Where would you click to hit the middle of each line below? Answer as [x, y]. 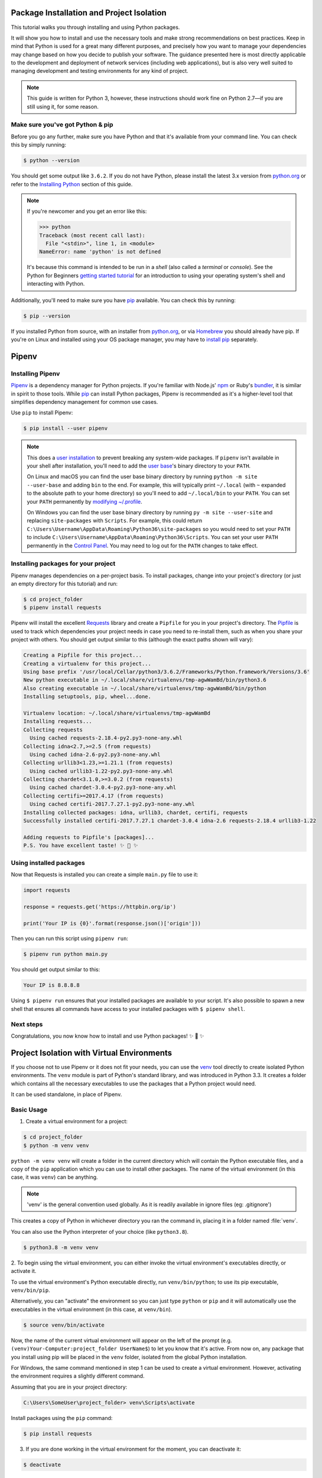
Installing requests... [58, 722]
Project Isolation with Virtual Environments [92, 1053]
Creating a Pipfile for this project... [82, 655]
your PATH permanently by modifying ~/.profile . [84, 501]
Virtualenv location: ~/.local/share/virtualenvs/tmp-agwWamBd [117, 713]
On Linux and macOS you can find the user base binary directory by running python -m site [142, 477]
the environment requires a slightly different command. [78, 1376]
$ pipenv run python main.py [66, 954]
